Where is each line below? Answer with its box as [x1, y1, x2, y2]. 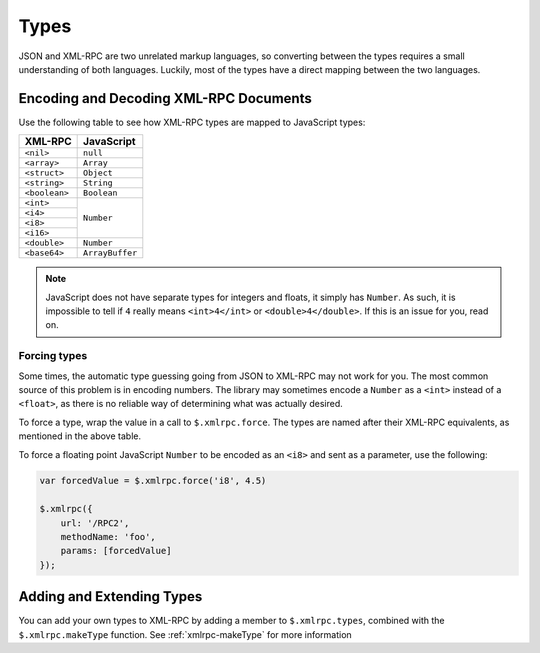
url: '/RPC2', [60, 517, 130, 529]
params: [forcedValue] [60, 545, 172, 557]
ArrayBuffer [83, 248, 138, 259]
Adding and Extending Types [18, 588, 203, 605]
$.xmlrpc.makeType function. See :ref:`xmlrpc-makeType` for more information [18, 628, 352, 640]
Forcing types [18, 349, 88, 363]
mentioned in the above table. [18, 430, 142, 442]
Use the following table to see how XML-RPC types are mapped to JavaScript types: [18, 116, 366, 128]
